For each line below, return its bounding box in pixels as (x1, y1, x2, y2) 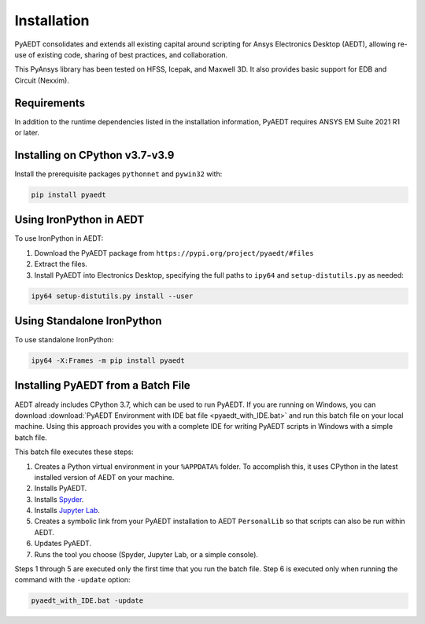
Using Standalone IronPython (14, 314, 162, 327)
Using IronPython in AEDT (14, 213, 145, 227)
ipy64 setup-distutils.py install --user (31, 291, 194, 301)
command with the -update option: (14, 575, 131, 585)
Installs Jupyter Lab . (34, 506, 100, 515)
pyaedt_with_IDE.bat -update (31, 596, 144, 605)
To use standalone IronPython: (14, 335, 114, 345)
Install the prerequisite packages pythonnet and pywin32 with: (14, 169, 223, 179)
